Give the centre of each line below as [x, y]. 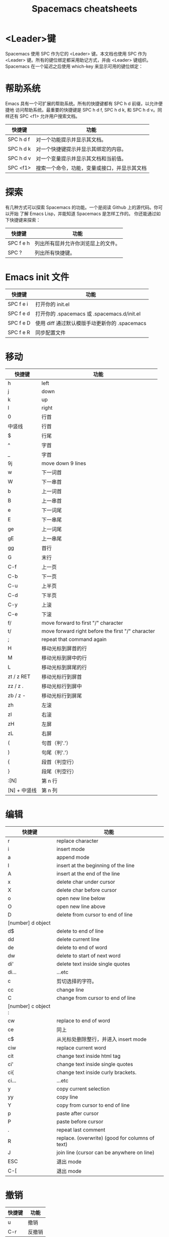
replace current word [81, 1048]
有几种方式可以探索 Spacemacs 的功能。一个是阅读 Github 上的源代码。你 [82, 207]
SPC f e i [18, 304]
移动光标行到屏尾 [62, 695]
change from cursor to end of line [96, 998]
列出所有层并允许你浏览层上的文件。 [77, 243]
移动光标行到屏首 [62, 677]
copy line [67, 1097]
